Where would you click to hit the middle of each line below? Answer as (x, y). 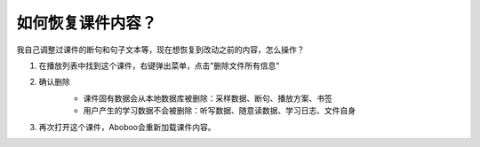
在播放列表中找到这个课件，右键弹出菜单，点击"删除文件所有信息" (159, 66)
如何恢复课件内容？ (87, 23)
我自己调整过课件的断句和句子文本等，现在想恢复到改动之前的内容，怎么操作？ (160, 50)
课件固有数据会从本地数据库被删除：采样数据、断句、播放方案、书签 (208, 98)
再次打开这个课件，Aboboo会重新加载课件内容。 (127, 127)
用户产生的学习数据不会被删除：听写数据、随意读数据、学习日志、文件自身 (219, 111)
